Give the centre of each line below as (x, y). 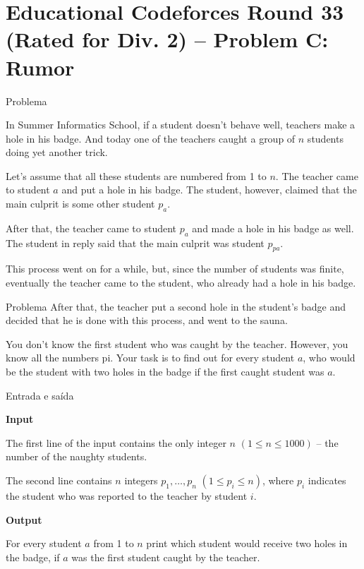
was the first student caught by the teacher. (166, 557)
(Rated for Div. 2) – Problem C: (167, 39)
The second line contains (59, 480)
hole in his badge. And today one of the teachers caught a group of (151, 138)
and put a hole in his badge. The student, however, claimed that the (209, 190)
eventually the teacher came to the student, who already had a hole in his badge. (181, 283)
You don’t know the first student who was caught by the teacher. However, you (177, 343)
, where (278, 480)
